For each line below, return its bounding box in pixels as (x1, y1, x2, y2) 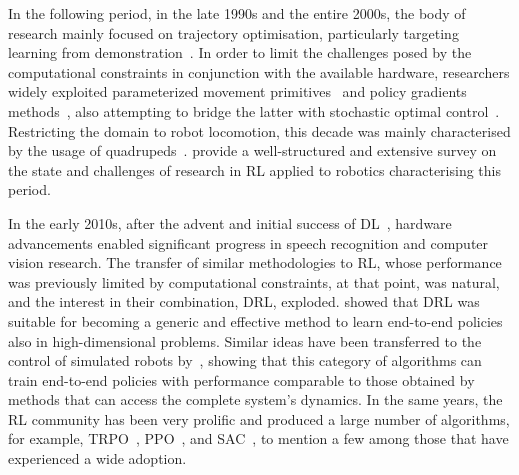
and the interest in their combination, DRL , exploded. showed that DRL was (8, 291, 480, 312)
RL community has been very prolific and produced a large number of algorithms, (8, 408, 510, 429)
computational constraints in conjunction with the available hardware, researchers (8, 61, 510, 82)
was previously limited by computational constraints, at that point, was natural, (8, 271, 500, 292)
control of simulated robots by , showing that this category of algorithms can (8, 350, 482, 371)
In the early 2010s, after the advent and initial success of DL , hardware (8, 212, 452, 233)
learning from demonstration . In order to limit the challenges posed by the (8, 42, 472, 63)
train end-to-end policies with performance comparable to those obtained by (8, 369, 475, 390)
